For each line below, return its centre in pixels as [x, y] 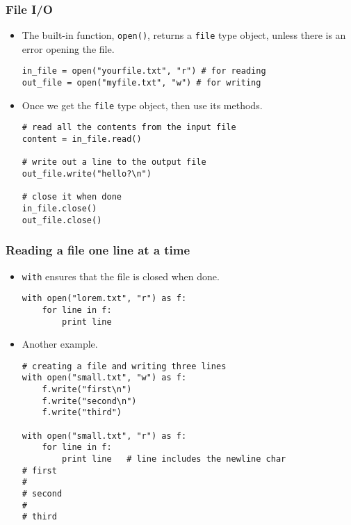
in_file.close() [59, 209]
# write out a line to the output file [114, 162]
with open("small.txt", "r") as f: [104, 436]
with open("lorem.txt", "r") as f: [104, 299]
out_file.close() [62, 220]
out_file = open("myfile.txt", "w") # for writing [141, 83]
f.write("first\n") [87, 390]
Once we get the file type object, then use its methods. [142, 105]
